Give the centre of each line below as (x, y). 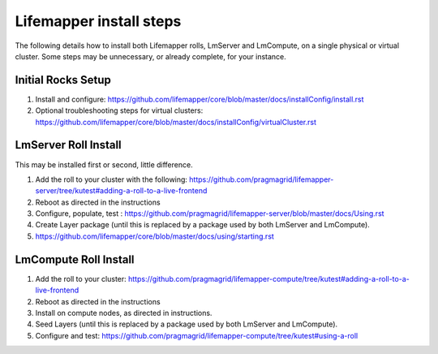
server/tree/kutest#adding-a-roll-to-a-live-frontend (121, 191)
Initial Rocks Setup (63, 80)
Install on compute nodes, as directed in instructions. (124, 313)
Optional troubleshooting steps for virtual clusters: (119, 110)
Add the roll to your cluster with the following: (112, 179)
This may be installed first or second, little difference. (104, 164)
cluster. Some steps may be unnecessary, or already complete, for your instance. (151, 56)
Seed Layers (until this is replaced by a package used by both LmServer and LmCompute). (187, 324)
